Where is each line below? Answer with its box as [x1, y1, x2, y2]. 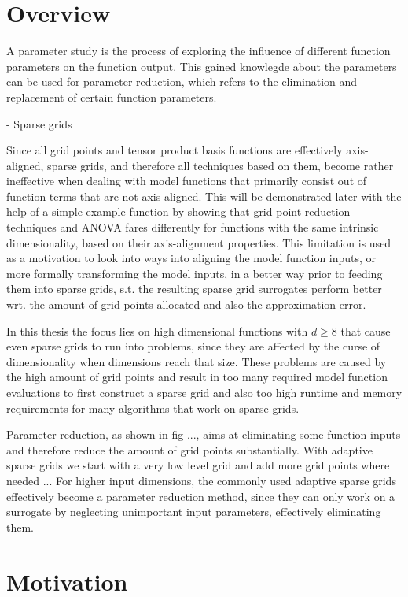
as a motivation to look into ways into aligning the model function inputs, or [6, 250, 377, 266]
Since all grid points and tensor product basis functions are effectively [6, 142, 343, 158]
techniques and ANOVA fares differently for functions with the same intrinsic [6, 219, 379, 235]
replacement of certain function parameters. [6, 88, 217, 105]
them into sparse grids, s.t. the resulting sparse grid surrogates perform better [6, 280, 382, 297]
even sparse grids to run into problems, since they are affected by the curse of [6, 338, 380, 354]
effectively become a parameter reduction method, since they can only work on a [6, 488, 395, 504]
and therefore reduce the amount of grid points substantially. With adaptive [6, 441, 373, 458]
